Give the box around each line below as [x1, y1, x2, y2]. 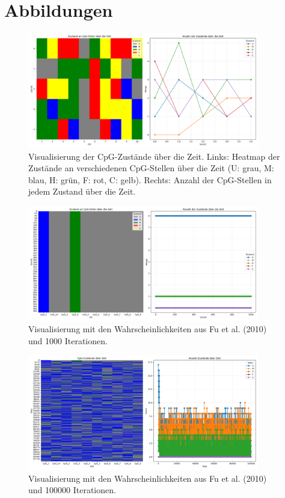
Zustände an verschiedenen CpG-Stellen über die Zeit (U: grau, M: [28, 162, 274, 174]
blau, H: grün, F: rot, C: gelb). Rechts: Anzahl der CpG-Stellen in [28, 173, 272, 186]
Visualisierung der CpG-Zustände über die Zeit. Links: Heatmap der [28, 150, 280, 162]
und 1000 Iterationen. [28, 334, 108, 347]
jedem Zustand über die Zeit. [28, 185, 136, 198]
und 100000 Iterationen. [28, 484, 116, 496]
